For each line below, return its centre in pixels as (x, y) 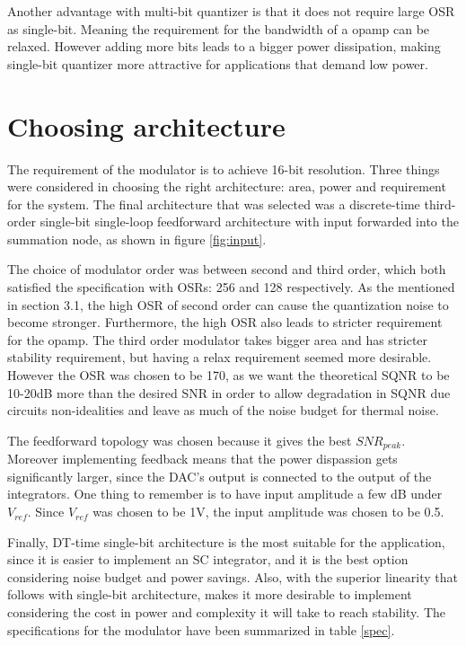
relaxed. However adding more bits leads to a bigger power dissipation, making (224, 46)
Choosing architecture (146, 125)
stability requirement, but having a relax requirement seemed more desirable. (220, 357)
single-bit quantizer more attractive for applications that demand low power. (218, 63)
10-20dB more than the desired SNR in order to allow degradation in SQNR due (229, 392)
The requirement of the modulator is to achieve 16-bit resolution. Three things (224, 168)
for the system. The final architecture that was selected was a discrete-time (214, 204)
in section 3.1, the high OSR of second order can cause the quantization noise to (228, 304)
